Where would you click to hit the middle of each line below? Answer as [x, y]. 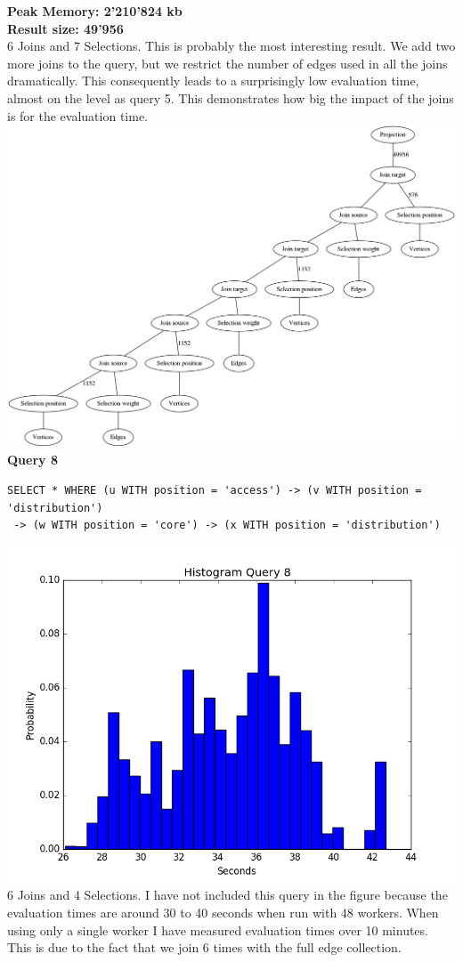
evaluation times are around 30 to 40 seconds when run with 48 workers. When [223, 913]
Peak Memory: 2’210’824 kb [95, 11]
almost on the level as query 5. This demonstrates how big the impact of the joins [231, 97]
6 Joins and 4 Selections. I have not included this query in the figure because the [227, 895]
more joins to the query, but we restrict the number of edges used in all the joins [227, 63]
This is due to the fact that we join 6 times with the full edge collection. [204, 947]
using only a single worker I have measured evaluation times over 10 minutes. [218, 930]
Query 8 [32, 460]
